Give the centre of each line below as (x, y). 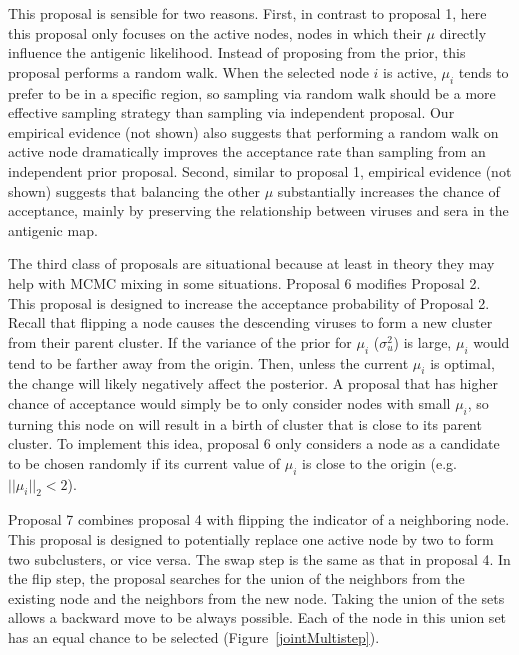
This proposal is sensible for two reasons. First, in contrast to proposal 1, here (247, 13)
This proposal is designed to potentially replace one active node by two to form (251, 539)
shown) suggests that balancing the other (134, 190)
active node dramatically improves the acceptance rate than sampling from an (247, 151)
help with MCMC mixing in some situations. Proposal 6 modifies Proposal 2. (244, 282)
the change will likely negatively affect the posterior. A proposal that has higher (253, 383)
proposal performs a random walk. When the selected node (188, 71)
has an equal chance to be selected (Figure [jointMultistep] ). (194, 637)
